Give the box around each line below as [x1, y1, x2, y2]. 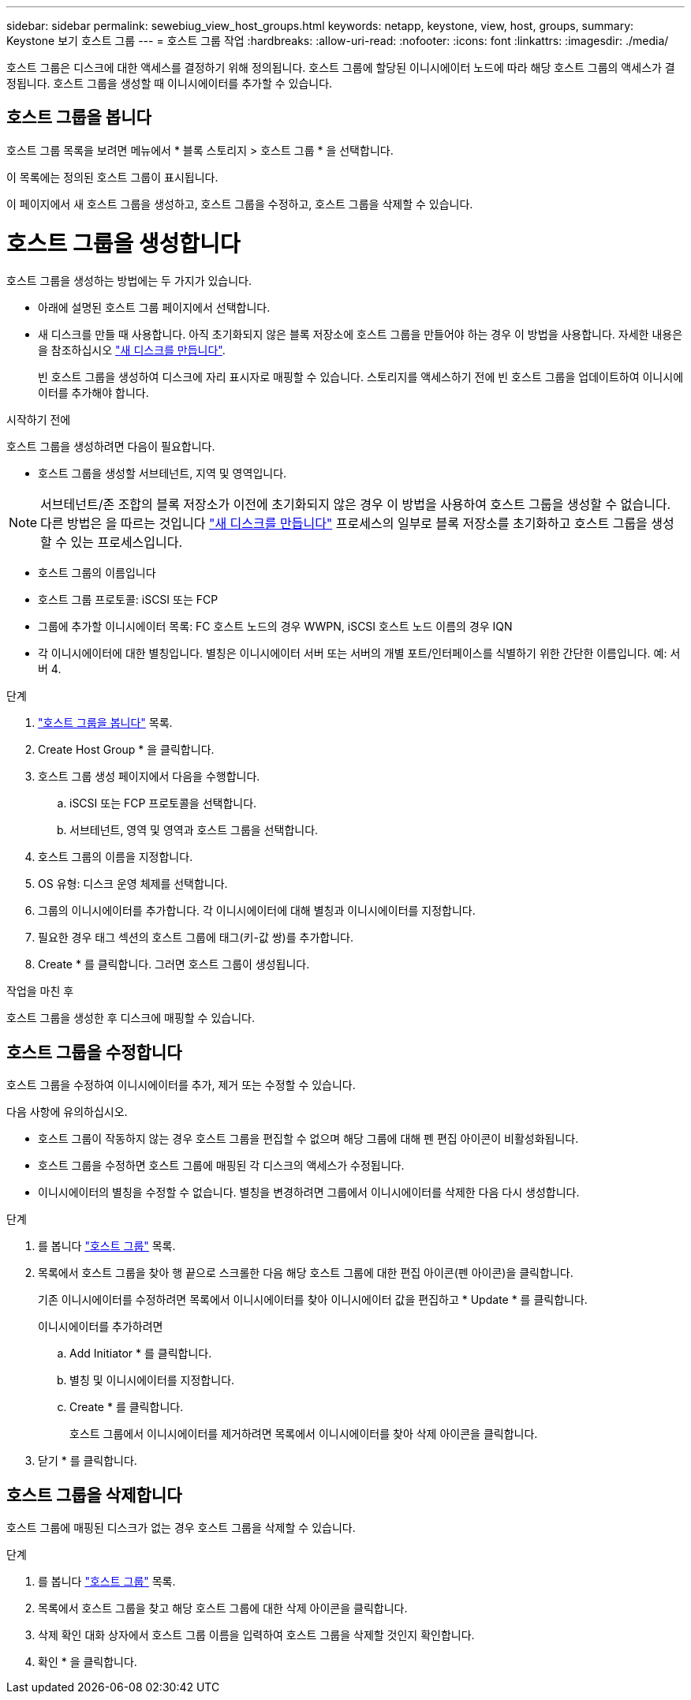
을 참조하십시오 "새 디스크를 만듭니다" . [38, 343, 226, 358]
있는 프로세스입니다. [70, 534, 183, 551]
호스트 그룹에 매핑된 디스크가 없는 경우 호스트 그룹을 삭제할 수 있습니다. [6, 1521, 356, 1535]
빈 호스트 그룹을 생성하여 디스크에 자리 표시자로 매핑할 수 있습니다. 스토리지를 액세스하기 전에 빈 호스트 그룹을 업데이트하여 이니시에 [38, 370, 684, 384]
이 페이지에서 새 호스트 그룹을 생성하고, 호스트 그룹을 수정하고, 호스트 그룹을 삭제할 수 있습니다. [6, 197, 473, 211]
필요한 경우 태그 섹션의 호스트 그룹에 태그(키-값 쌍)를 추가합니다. [38, 931, 353, 945]
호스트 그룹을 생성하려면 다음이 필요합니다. [6, 440, 215, 454]
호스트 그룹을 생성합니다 [6, 230, 241, 257]
